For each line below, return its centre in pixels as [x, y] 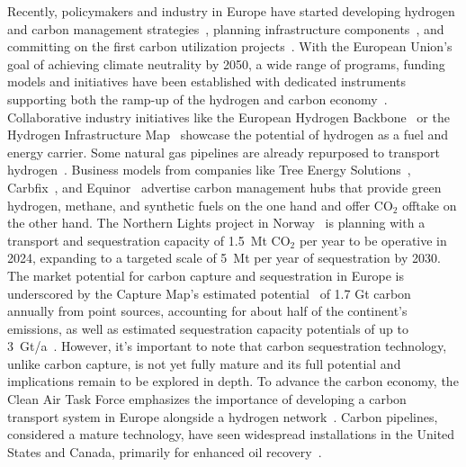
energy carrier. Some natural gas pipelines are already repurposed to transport [224, 152]
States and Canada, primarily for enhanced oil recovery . [165, 451]
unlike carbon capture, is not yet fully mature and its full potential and [204, 363]
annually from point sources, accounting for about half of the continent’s [207, 311]
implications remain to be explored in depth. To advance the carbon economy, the [233, 381]
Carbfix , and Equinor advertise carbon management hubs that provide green [224, 187]
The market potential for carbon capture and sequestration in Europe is [206, 275]
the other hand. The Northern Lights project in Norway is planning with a [216, 223]
